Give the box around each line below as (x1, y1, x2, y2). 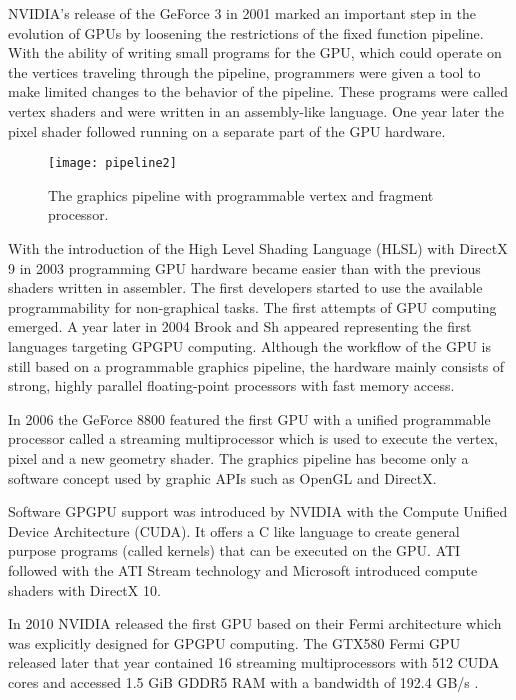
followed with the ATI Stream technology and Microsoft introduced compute (8, 559, 478, 580)
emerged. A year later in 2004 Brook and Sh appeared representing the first (8, 316, 472, 337)
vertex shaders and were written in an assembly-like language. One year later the (8, 100, 504, 121)
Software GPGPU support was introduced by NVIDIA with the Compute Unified (8, 501, 508, 522)
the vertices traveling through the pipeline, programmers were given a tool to (8, 61, 481, 82)
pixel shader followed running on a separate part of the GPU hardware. (8, 120, 446, 141)
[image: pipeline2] (48, 156, 177, 171)
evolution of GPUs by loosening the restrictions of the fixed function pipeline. (8, 22, 484, 43)
